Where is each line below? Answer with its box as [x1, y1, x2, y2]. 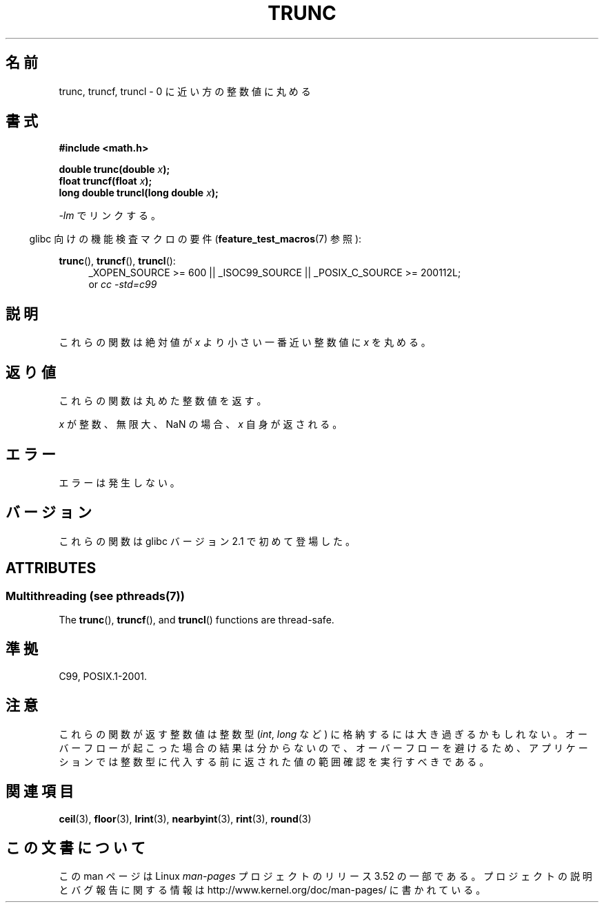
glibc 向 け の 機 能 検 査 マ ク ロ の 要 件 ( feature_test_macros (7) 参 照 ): [29, 233, 362, 245]
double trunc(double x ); [59, 163, 170, 176]
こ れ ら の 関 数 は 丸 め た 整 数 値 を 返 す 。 [59, 395, 267, 407]
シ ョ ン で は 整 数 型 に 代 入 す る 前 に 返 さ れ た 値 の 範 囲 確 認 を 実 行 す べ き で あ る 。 [59, 755, 490, 767]
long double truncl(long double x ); [59, 187, 219, 199]
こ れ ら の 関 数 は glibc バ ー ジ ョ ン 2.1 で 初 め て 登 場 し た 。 [59, 535, 356, 547]
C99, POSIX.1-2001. [59, 670, 147, 682]
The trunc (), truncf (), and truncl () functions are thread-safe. [59, 614, 334, 626]
